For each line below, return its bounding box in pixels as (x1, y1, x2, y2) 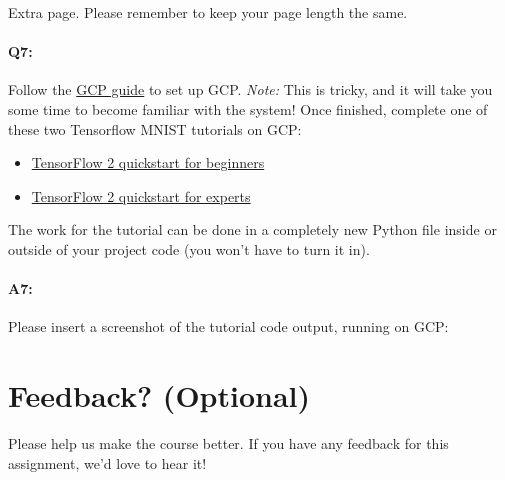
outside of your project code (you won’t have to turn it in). (8, 238, 370, 259)
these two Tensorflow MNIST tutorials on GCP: (8, 118, 302, 139)
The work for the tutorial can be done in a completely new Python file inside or (8, 219, 497, 240)
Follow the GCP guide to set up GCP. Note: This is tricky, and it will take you (8, 79, 493, 100)
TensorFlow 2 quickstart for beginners (31, 152, 265, 173)
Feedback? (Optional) (8, 375, 311, 416)
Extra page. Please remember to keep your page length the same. (8, 2, 408, 22)
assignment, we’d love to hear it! (8, 452, 207, 473)
